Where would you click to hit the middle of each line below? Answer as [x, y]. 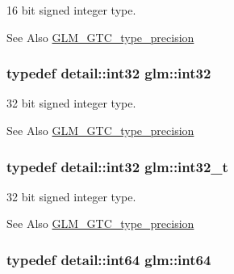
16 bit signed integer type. [71, 10]
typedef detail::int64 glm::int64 [109, 259]
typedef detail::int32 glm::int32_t [117, 166]
